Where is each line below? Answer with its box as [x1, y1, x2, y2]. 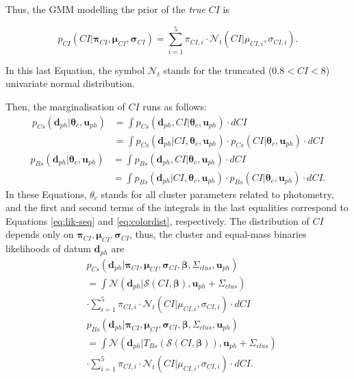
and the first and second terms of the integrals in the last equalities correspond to [5, 200, 349, 215]
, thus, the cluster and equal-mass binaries [129, 227, 307, 241]
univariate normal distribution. [5, 76, 135, 90]
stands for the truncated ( [163, 62, 273, 77]
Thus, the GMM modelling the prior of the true [5, 2, 205, 16]
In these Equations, [5, 186, 87, 201]
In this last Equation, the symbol [5, 62, 145, 77]
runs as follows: [142, 99, 207, 113]
